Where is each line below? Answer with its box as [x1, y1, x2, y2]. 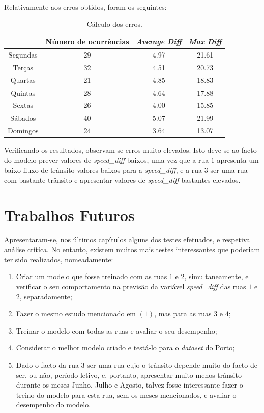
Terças [13, 62, 33, 72]
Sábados [10, 113, 36, 123]
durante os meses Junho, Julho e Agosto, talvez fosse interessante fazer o [16, 379, 243, 390]
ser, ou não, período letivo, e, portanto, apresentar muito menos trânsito [16, 369, 242, 380]
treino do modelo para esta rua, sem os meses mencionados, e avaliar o [16, 389, 237, 400]
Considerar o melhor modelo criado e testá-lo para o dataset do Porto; [16, 342, 235, 353]
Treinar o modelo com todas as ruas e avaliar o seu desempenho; [16, 325, 217, 336]
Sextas [13, 100, 33, 111]
